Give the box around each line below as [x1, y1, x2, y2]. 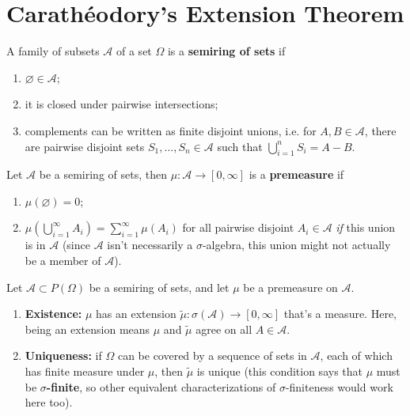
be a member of [25, 252, 101, 269]
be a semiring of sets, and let [89, 278, 230, 295]
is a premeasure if [249, 166, 344, 183]
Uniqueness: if [25, 347, 102, 364]
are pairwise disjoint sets [25, 138, 145, 154]
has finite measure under [25, 363, 145, 380]
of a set [116, 43, 152, 59]
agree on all [196, 320, 252, 337]
